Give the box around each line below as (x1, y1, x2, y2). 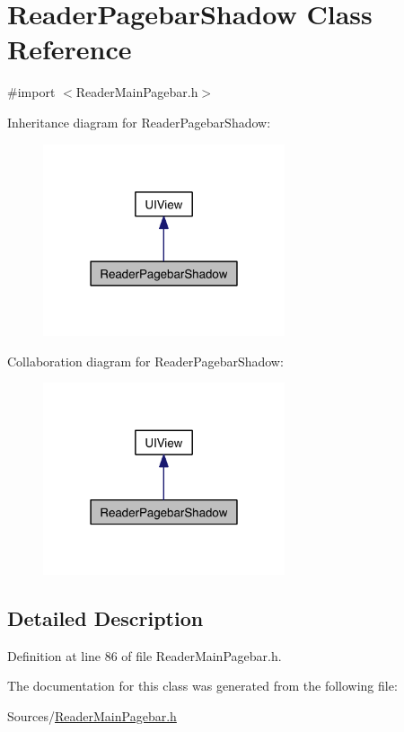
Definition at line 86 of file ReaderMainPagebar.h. (7, 646, 282, 665)
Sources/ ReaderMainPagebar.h (7, 706, 177, 725)
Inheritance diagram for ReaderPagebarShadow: (7, 112, 271, 131)
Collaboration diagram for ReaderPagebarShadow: (7, 351, 284, 370)
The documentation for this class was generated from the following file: (7, 676, 398, 695)
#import (7, 83, 56, 101)
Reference (7, 31, 132, 67)
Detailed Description (7, 604, 204, 631)
